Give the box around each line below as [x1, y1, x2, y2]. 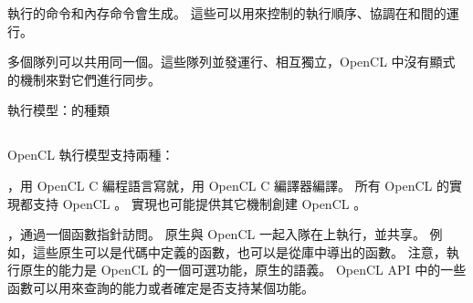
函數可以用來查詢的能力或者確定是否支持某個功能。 [7, 277, 314, 297]
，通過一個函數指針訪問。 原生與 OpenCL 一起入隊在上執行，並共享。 [7, 225, 426, 244]
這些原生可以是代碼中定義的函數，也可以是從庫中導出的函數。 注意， [32, 242, 447, 261]
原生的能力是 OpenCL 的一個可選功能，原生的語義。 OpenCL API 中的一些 [19, 260, 467, 279]
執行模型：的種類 [7, 100, 110, 120]
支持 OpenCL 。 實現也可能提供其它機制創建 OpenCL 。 [32, 193, 367, 213]
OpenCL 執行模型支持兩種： [7, 145, 174, 164]
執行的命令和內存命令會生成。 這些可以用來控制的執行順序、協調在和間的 [7, 4, 447, 22]
